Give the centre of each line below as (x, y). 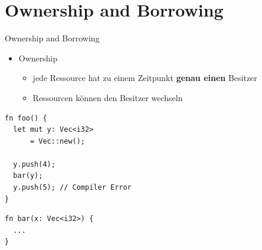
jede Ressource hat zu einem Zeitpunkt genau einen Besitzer (145, 78)
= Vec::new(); (58, 141)
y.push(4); (34, 164)
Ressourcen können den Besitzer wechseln (108, 97)
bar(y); (28, 176)
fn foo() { (26, 118)
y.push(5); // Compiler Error (72, 188)
